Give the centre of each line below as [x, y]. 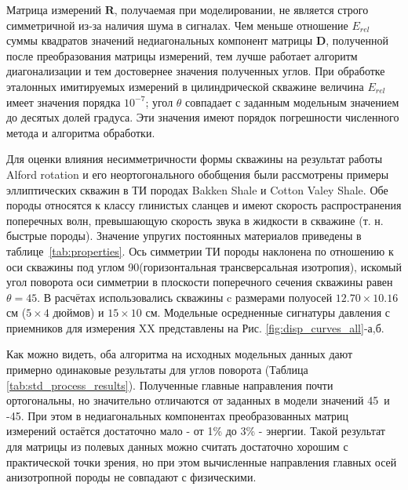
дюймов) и [78, 312]
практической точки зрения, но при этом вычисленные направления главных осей [202, 461]
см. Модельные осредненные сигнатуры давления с [268, 312]
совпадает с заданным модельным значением [292, 102]
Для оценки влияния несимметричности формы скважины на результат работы [195, 159]
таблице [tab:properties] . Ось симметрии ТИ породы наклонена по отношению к [200, 250]
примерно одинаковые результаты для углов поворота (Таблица [157, 370]
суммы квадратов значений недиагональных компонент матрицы [160, 40]
